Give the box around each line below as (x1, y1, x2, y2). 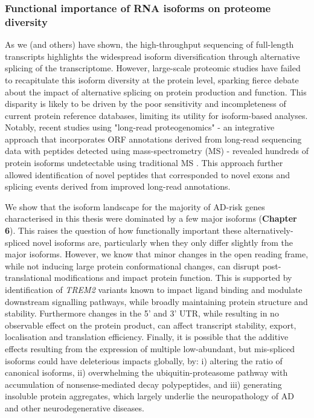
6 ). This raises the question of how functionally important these (5, 224, 242, 237)
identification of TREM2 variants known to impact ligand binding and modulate (5, 283, 303, 296)
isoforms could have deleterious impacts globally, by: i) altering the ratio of (5, 354, 283, 367)
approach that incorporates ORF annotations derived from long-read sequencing (5, 132, 302, 145)
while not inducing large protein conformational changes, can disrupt (5, 259, 260, 272)
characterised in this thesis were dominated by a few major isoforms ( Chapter (5, 212, 297, 225)
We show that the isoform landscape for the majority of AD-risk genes (5, 200, 265, 213)
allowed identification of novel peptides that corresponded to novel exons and (5, 168, 290, 181)
